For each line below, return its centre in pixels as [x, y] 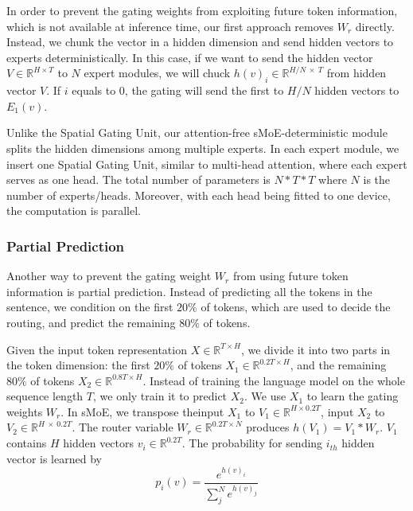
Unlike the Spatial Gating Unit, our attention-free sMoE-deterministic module [197, 133]
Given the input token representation [97, 349]
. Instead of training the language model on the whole [274, 380]
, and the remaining [338, 365]
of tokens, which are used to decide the [296, 307]
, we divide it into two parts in [316, 349]
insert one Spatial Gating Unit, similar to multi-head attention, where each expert [207, 164]
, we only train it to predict [160, 396]
